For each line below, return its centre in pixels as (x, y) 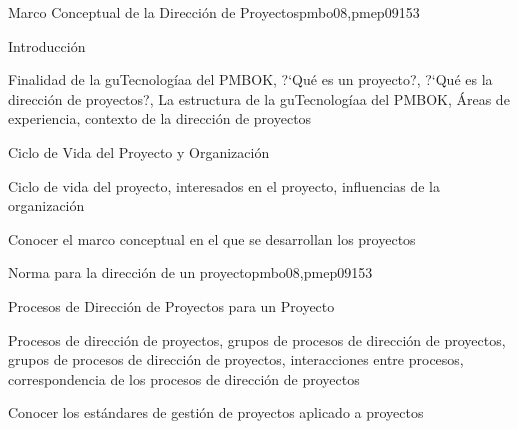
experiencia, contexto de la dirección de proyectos (160, 118)
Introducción (47, 45)
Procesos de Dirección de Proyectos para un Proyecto (171, 305)
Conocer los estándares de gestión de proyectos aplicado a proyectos (216, 412)
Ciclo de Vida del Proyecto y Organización (139, 151)
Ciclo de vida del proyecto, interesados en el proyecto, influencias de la (224, 185)
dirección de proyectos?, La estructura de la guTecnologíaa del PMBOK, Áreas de (259, 98)
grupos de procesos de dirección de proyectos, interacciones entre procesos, (236, 359)
